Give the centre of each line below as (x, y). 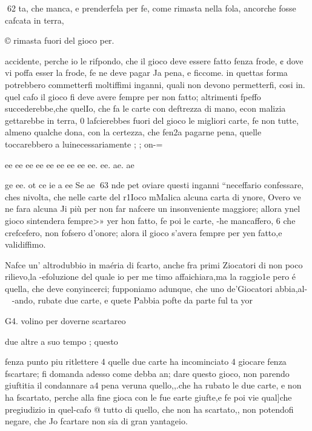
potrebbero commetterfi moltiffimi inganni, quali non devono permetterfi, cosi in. (155, 84)
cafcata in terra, (35, 20)
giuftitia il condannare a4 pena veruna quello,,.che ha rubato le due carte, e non (153, 385)
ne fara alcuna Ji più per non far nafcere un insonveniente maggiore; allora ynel (153, 209)
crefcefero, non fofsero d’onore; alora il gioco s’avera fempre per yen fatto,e (144, 232)
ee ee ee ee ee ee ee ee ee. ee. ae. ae (70, 164)
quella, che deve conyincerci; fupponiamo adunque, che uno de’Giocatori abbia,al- (156, 288)
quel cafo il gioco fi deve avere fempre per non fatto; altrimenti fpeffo (133, 96)
